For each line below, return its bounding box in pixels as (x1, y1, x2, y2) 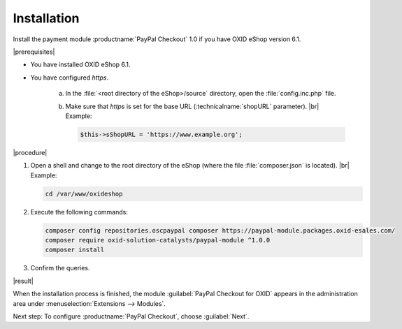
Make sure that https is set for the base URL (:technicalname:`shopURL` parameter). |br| (65, 102, 320, 110)
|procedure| (13, 148, 48, 156)
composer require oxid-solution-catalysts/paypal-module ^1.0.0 (45, 236, 271, 244)
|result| (13, 277, 34, 285)
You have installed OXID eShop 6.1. (30, 60, 131, 69)
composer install (45, 246, 105, 254)
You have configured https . (30, 73, 108, 82)
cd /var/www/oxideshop (45, 189, 123, 198)
